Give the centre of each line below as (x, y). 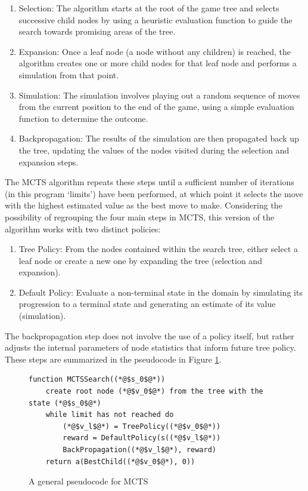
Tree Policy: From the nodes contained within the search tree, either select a (158, 249)
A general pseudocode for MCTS (88, 481)
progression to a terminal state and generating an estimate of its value (147, 304)
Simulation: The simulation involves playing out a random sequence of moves (159, 95)
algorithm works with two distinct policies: (83, 228)
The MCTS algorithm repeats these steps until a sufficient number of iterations (150, 182)
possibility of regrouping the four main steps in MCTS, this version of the (140, 217)
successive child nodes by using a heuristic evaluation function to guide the (155, 19)
